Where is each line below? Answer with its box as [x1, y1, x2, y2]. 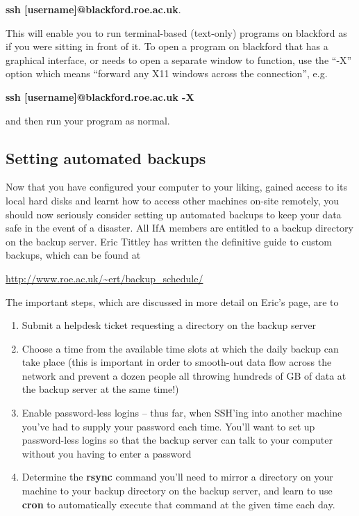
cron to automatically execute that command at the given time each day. [22, 497, 335, 511]
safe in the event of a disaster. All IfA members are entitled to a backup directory [6, 220, 353, 235]
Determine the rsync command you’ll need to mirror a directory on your [22, 469, 333, 484]
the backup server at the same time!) [22, 382, 179, 396]
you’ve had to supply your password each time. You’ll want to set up [22, 419, 315, 433]
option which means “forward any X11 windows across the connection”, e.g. [6, 66, 328, 81]
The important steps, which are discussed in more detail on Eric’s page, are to [6, 294, 339, 309]
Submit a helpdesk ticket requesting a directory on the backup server [22, 318, 316, 332]
